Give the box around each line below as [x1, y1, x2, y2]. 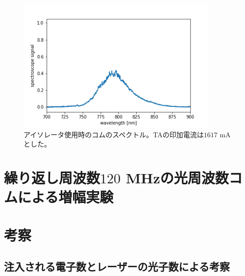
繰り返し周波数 [4, 167, 100, 187]
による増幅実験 [18, 187, 114, 207]
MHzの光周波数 [125, 167, 229, 187]
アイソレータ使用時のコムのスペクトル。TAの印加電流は [24, 129, 204, 139]
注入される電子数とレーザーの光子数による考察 [4, 259, 230, 274]
